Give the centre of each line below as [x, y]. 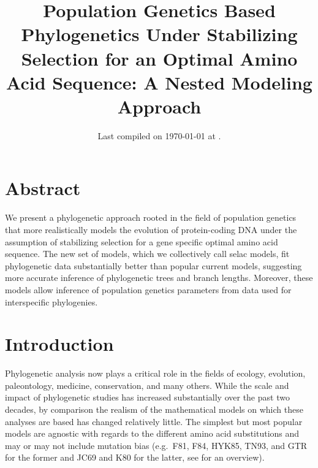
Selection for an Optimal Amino [159, 58]
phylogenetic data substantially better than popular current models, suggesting [153, 265]
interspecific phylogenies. [51, 301]
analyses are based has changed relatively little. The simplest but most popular [154, 421]
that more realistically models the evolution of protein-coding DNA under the [151, 229]
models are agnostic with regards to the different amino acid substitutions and [152, 433]
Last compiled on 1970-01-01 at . [159, 135]
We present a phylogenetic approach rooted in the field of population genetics [151, 217]
